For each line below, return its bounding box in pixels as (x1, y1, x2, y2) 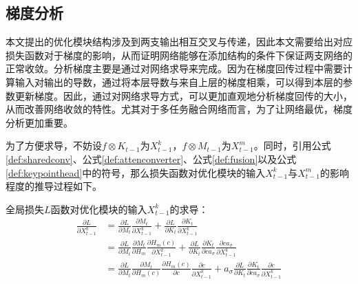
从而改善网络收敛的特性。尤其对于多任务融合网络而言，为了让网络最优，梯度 (6, 102, 352, 116)
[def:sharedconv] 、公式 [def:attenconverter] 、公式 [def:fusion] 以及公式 (6, 151, 297, 166)
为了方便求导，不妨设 (6, 138, 102, 153)
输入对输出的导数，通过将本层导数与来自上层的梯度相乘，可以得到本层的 (14, 74, 343, 89)
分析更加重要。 (6, 115, 73, 129)
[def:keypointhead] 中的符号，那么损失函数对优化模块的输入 (6, 165, 266, 179)
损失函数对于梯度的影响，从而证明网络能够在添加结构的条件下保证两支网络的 (6, 47, 352, 62)
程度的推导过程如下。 (6, 179, 102, 193)
